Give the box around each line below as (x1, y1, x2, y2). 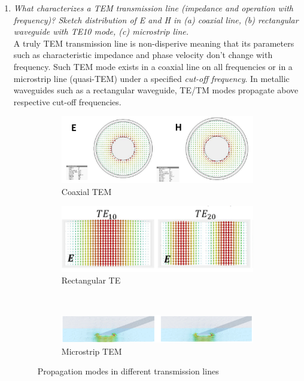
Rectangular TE (61, 274, 121, 286)
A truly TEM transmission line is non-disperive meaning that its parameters (13, 36, 294, 49)
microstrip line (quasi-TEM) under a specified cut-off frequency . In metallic (13, 72, 290, 84)
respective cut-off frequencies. (13, 95, 121, 108)
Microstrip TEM (61, 345, 122, 357)
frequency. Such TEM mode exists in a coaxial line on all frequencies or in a (13, 60, 293, 72)
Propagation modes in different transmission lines (37, 365, 219, 377)
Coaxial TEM (61, 185, 112, 197)
